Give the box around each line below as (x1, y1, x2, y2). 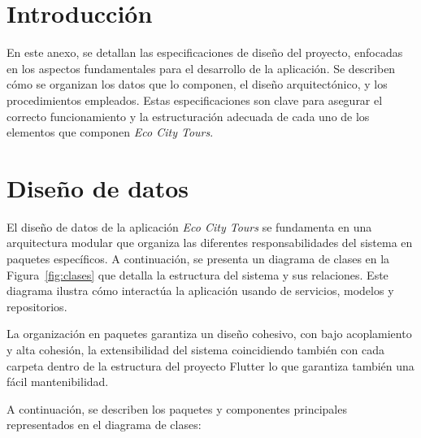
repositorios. (7, 297, 67, 314)
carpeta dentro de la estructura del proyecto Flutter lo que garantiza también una (7, 357, 414, 374)
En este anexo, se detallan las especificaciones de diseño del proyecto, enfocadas (7, 44, 403, 61)
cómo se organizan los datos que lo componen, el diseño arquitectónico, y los (7, 76, 388, 93)
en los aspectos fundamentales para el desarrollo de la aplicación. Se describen (7, 59, 396, 76)
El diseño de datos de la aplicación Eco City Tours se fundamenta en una (7, 218, 372, 235)
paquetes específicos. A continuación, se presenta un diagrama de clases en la (7, 250, 390, 267)
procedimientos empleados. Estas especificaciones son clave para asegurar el (7, 91, 383, 108)
